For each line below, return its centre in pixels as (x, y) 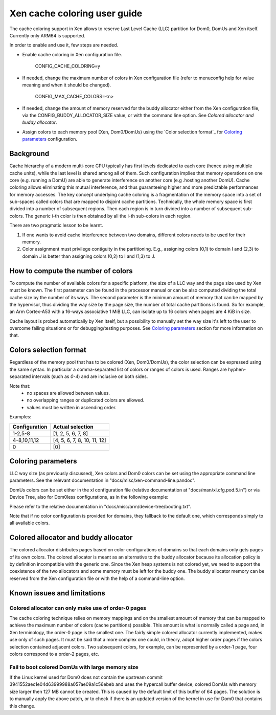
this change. (22, 706)
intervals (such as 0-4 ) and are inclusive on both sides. (90, 376)
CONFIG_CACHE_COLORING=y (68, 66)
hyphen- (237, 369)
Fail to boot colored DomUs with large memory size (74, 667)
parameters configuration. (50, 139)
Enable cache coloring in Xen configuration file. (72, 54)
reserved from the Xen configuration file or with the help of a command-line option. (97, 578)
